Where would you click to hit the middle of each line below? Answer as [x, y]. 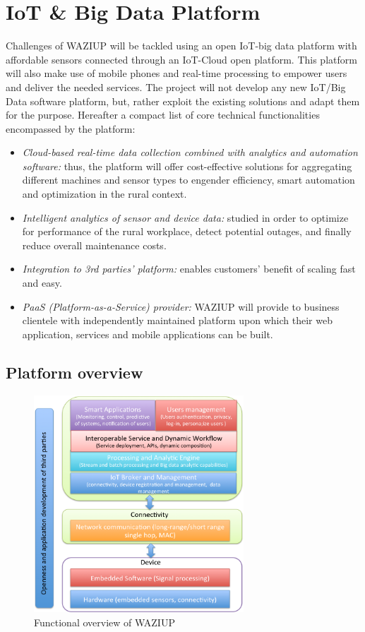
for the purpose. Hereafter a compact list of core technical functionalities [163, 115]
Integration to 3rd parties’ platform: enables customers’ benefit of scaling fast [189, 269]
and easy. [42, 283]
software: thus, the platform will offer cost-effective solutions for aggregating [187, 166]
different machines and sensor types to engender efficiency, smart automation [189, 180]
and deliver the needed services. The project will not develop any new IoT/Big [176, 87]
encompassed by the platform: [71, 128]
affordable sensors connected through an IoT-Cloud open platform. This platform [181, 59]
